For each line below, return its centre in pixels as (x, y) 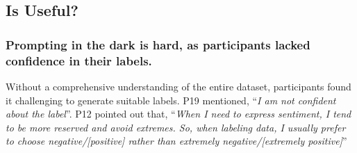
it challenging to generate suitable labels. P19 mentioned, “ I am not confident (171, 100)
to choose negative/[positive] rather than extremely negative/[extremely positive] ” (176, 141)
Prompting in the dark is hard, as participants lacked (158, 44)
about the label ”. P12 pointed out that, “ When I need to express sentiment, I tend (178, 114)
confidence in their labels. (79, 60)
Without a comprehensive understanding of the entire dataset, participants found (178, 86)
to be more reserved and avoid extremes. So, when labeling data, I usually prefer (176, 127)
